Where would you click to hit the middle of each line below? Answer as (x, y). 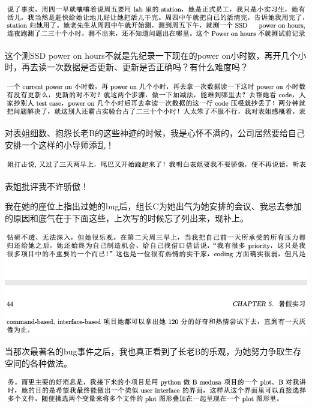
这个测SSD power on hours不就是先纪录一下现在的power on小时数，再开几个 (151, 55)
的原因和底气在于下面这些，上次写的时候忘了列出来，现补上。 (127, 218)
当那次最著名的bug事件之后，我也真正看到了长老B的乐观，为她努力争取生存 (153, 351)
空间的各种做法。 (38, 363)
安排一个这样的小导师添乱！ (59, 145)
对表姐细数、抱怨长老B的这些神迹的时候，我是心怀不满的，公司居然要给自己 (155, 133)
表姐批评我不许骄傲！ (47, 186)
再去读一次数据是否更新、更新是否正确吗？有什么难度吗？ (135, 67)
